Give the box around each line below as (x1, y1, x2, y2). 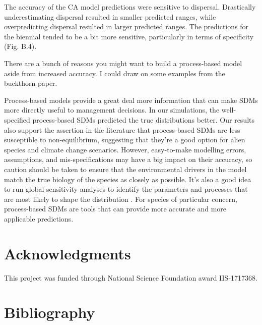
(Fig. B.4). (4, 41, 37, 51)
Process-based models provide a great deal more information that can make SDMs (4, 94, 258, 105)
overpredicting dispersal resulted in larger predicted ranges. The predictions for (4, 21, 248, 32)
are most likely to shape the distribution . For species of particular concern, (4, 193, 237, 204)
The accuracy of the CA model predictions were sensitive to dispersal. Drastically (4, 2, 256, 12)
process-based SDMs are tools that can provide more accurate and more (4, 203, 226, 214)
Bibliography (4, 302, 95, 322)
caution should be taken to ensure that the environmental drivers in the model (4, 164, 247, 174)
